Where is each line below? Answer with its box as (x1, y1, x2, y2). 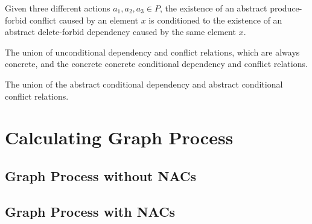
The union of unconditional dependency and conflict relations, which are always (5, 45, 300, 58)
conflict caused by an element (29, 13, 139, 26)
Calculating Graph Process (5, 125, 234, 150)
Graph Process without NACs (5, 166, 197, 185)
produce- (270, 2, 302, 14)
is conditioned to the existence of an (148, 13, 282, 26)
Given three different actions (5, 2, 110, 14)
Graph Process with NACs (5, 202, 176, 220)
